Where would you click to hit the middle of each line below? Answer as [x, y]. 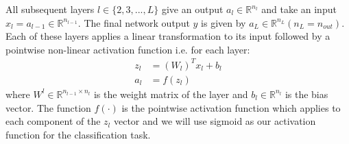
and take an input [299, 9]
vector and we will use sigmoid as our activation [215, 121]
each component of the [53, 121]
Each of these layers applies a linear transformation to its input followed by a [168, 36]
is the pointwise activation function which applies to [231, 107]
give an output [192, 9]
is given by [224, 22]
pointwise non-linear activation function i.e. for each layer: [128, 49]
